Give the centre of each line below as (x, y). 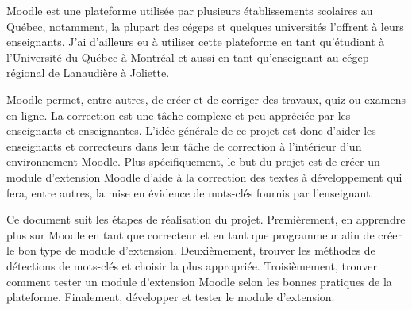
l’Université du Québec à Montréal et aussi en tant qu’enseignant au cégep (188, 57)
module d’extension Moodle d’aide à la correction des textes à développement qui (204, 176)
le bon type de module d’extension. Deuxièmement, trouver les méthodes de (191, 250)
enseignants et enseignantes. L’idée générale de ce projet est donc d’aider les (191, 130)
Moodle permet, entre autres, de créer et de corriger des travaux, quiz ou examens (206, 99)
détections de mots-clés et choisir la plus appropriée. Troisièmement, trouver (192, 265)
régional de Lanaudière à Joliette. (88, 73)
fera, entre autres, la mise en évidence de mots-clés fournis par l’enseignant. (190, 192)
